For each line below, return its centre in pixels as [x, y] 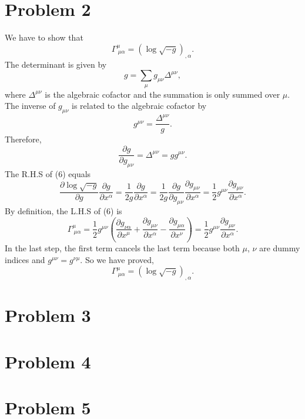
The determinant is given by [56, 64]
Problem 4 [48, 361]
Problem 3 [48, 315]
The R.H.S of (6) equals [48, 173]
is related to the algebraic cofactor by [139, 106]
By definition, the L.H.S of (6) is [63, 211]
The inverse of [30, 106]
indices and [25, 259]
